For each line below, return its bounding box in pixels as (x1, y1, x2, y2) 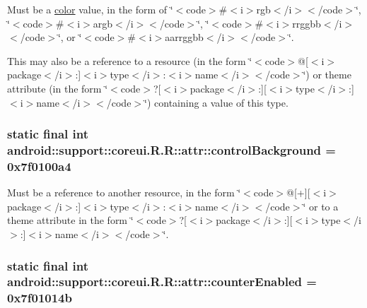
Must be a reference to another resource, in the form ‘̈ (7, 185, 241, 200)
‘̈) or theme (303, 67, 351, 82)
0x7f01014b (7, 289, 72, 307)
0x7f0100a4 (7, 157, 71, 174)
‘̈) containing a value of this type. (144, 95, 289, 109)
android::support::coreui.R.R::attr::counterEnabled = (7, 273, 317, 290)
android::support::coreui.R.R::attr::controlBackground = (7, 141, 336, 158)
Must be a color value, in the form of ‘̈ (7, 2, 173, 16)
